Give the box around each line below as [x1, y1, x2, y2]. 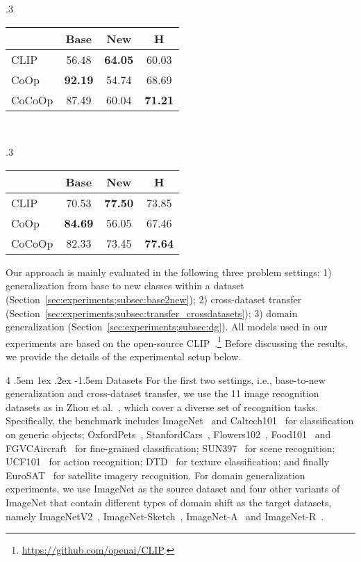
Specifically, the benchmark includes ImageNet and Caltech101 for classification [6, 413, 354, 428]
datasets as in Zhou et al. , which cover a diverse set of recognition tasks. [6, 399, 319, 414]
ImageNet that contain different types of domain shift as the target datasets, [6, 495, 332, 509]
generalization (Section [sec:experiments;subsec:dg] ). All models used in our [6, 319, 328, 334]
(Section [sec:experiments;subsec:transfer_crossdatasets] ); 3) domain [6, 305, 298, 320]
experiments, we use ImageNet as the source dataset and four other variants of [6, 481, 340, 496]
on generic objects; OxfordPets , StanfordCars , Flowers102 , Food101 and [6, 426, 331, 441]
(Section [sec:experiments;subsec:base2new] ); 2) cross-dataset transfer [6, 291, 302, 306]
